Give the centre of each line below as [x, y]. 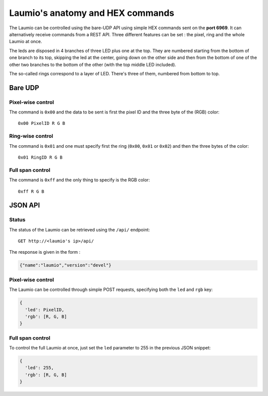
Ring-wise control [31, 136]
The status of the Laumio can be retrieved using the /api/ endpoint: [79, 229]
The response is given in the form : [45, 252]
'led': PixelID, [45, 310]
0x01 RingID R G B [40, 157]
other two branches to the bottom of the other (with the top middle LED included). [93, 64]
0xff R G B [31, 191]
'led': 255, [39, 368]
